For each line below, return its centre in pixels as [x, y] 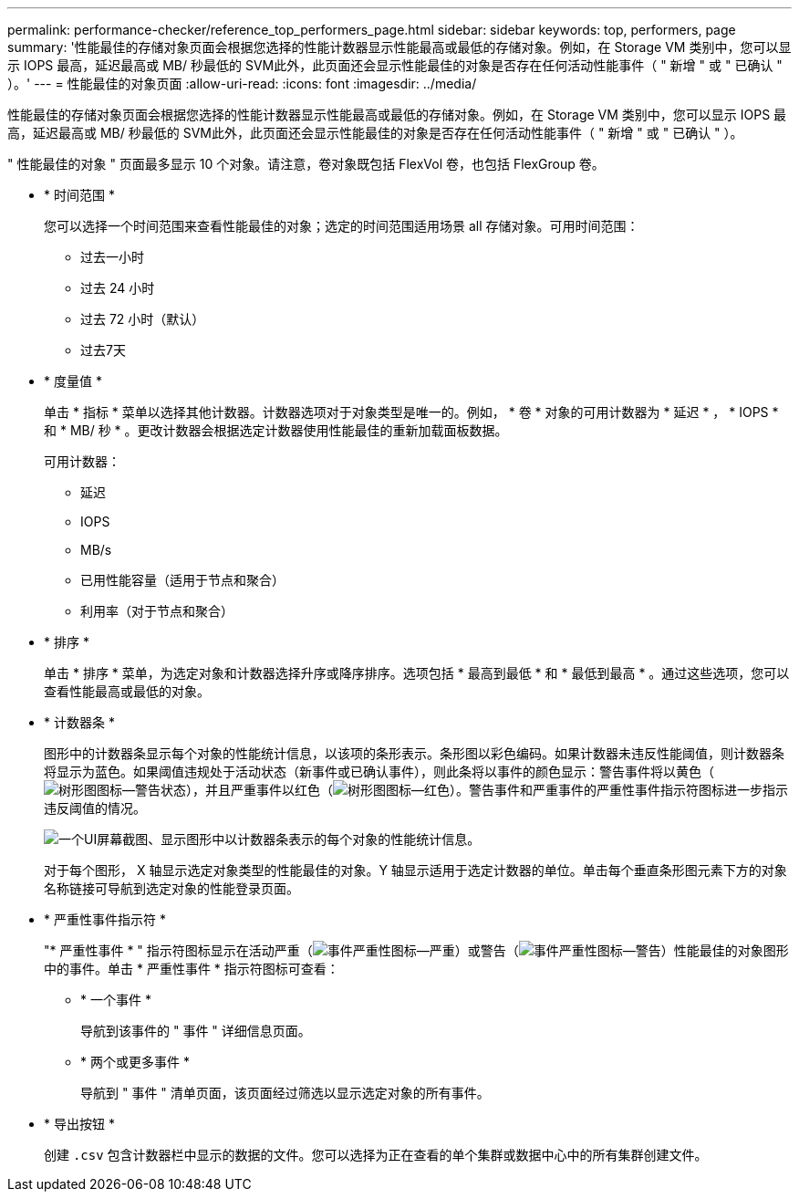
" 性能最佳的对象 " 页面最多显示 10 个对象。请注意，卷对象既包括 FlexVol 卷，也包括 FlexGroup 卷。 [306, 164]
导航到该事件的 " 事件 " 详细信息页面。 [196, 1031]
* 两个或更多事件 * [135, 1062]
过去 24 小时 [118, 288]
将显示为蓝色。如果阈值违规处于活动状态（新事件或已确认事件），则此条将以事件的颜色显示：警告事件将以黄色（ [379, 772]
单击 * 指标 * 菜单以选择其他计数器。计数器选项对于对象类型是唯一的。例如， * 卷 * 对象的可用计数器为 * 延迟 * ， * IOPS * [411, 412]
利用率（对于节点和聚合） [157, 611]
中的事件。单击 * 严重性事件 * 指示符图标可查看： [192, 969]
